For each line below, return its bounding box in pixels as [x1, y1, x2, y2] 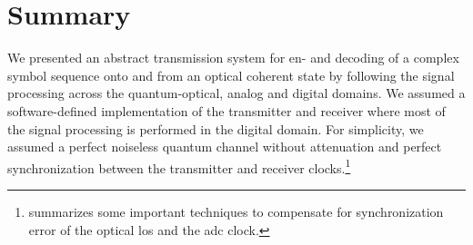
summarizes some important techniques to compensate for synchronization [28, 201, 444, 220]
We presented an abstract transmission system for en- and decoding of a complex [7, 48, 459, 67]
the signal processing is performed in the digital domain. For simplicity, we [7, 119, 424, 138]
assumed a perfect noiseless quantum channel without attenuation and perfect [7, 137, 442, 156]
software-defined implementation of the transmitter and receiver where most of [7, 101, 446, 120]
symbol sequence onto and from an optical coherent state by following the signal [7, 65, 455, 84]
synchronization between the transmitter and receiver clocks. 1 [7, 155, 351, 177]
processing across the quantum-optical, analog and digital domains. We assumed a [7, 83, 466, 103]
